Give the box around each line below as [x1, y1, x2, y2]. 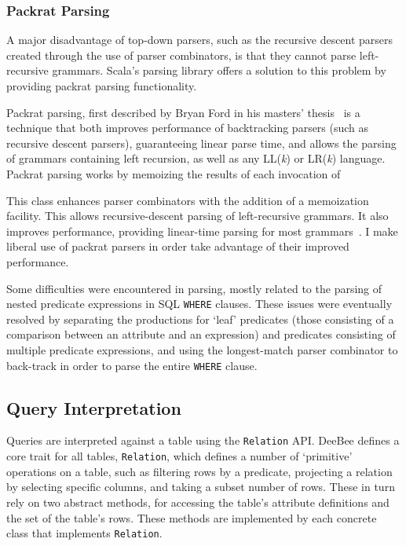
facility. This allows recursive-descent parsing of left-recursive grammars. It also [6, 207, 389, 224]
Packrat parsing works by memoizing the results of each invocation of [6, 165, 341, 181]
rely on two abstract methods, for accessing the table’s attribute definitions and [6, 493, 390, 510]
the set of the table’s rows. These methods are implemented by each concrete [6, 509, 377, 526]
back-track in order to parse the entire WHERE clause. [6, 357, 258, 373]
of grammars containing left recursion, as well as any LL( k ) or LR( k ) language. [6, 150, 386, 167]
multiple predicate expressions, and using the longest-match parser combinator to [6, 341, 398, 357]
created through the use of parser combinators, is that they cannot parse [6, 46, 357, 63]
